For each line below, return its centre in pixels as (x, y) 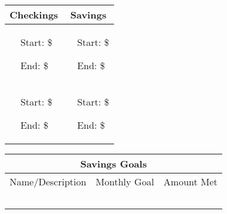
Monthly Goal (125, 182)
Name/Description (48, 182)
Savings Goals (113, 164)
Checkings (34, 15)
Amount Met (191, 182)
